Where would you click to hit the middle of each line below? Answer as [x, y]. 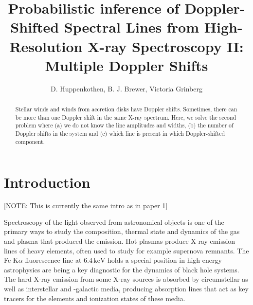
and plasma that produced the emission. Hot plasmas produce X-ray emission [120, 241]
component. [30, 141]
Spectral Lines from [132, 27]
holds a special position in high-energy [165, 260]
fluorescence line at [53, 260]
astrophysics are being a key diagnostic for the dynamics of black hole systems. [122, 269]
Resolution [46, 46]
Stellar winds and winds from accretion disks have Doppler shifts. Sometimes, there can [126, 109]
